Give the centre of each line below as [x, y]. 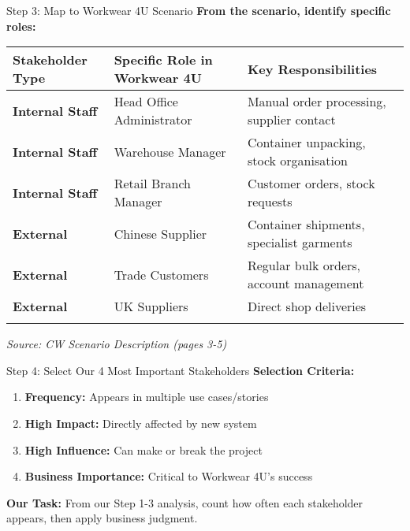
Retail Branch [153, 184]
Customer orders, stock [311, 184]
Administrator [153, 120]
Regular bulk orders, [304, 265]
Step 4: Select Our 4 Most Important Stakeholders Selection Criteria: [181, 370]
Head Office [146, 102]
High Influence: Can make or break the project [143, 449]
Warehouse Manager [170, 151]
